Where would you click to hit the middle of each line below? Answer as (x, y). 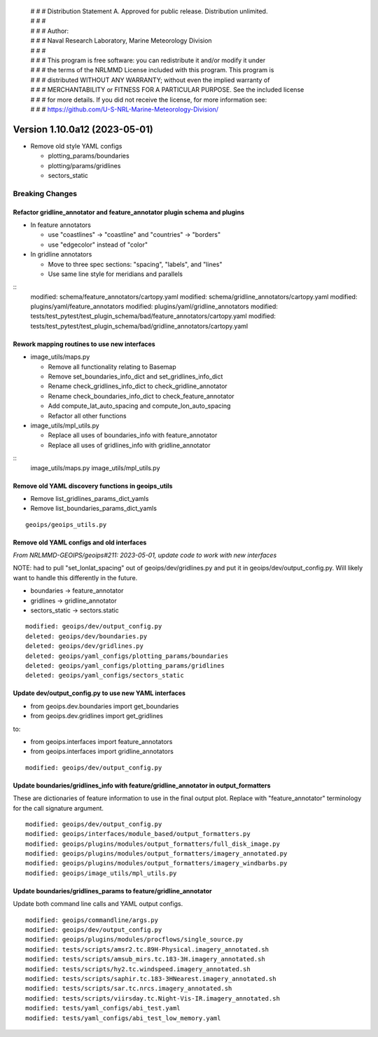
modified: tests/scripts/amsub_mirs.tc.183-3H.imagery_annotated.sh (145, 959)
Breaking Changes (45, 193)
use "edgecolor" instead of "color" (98, 245)
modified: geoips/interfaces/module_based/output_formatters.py (138, 834)
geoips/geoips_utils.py (66, 524)
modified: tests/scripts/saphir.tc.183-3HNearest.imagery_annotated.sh (151, 978)
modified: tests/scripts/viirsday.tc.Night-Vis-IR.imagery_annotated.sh (153, 998)
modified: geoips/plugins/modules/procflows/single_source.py (134, 940)
